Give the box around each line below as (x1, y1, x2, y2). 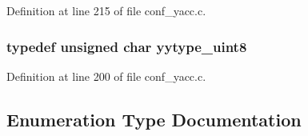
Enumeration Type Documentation (6, 106, 302, 131)
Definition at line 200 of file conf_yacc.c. (6, 67, 206, 84)
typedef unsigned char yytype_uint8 (6, 36, 247, 56)
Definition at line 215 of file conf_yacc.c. (6, 2, 206, 18)
